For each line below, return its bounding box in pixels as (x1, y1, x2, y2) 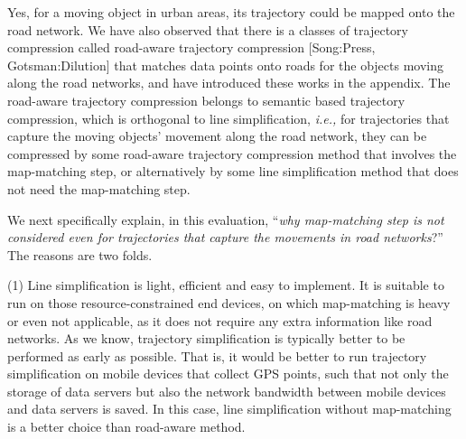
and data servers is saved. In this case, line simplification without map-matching (7, 399, 452, 418)
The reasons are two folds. (7, 245, 153, 264)
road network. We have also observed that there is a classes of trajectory (7, 20, 408, 39)
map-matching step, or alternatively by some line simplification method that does (7, 162, 459, 181)
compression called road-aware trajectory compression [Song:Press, (7, 38, 376, 57)
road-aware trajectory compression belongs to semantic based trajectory (7, 90, 405, 109)
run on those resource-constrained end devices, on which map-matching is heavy (7, 293, 451, 312)
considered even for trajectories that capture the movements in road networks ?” (7, 228, 443, 247)
